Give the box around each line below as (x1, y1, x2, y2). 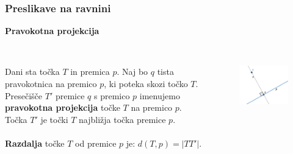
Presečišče (5, 89, 43, 102)
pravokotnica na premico (5, 77, 97, 89)
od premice (75, 136, 117, 149)
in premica (70, 65, 110, 78)
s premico (93, 89, 130, 102)
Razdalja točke (5, 136, 65, 149)
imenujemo (139, 89, 180, 102)
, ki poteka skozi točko (104, 77, 188, 89)
